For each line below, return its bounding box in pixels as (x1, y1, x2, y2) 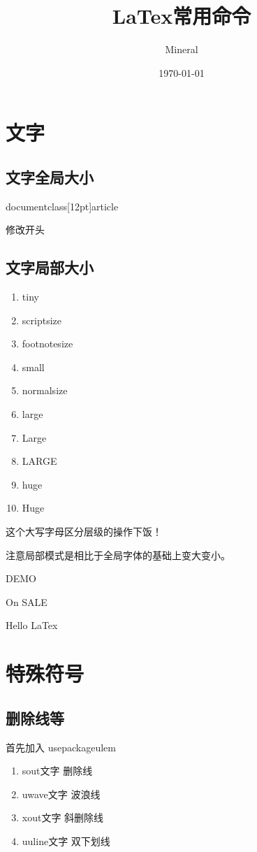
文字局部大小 (6, 257, 94, 278)
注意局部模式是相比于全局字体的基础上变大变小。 (6, 547, 230, 562)
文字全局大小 (6, 166, 94, 187)
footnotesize (22, 336, 73, 351)
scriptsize (22, 312, 61, 327)
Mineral (165, 42, 198, 57)
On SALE (6, 594, 47, 609)
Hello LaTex (6, 618, 58, 633)
